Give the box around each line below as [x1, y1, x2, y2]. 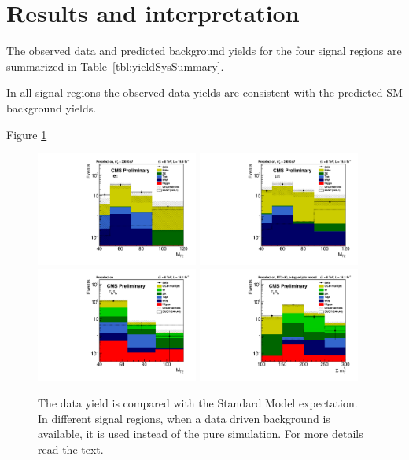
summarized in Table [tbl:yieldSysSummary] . [6, 57, 224, 74]
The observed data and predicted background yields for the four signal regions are [6, 42, 402, 59]
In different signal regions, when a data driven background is [38, 410, 330, 426]
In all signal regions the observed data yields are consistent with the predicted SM [6, 84, 403, 101]
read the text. [38, 440, 104, 457]
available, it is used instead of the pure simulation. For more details [38, 425, 363, 442]
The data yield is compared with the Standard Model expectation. [38, 394, 358, 410]
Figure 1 [6, 126, 47, 142]
